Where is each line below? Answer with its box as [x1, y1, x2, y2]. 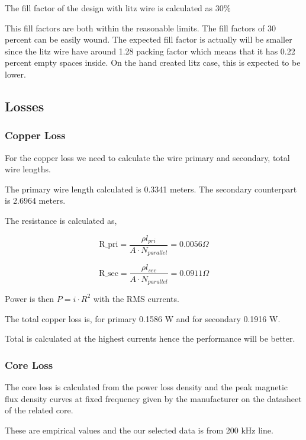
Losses [5, 97, 44, 115]
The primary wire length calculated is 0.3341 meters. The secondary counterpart [5, 182, 297, 195]
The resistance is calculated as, [5, 214, 117, 226]
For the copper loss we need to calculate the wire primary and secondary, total [5, 151, 290, 163]
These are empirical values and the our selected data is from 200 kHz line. [5, 423, 273, 436]
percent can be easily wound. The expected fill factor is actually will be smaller [5, 33, 292, 46]
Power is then [5, 292, 54, 304]
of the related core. [5, 404, 73, 416]
